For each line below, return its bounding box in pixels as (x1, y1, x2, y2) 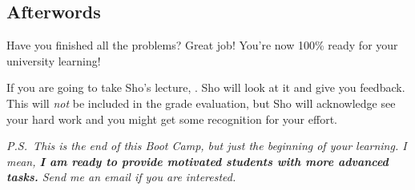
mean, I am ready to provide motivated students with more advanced (6, 152, 389, 169)
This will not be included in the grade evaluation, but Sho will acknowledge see (6, 94, 396, 111)
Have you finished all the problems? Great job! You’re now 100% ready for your (6, 37, 398, 53)
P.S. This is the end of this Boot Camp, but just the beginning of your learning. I (6, 137, 407, 154)
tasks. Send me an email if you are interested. (6, 168, 236, 185)
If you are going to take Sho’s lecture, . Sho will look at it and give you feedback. (6, 79, 405, 96)
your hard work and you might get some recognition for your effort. (6, 110, 337, 127)
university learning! (6, 52, 101, 69)
